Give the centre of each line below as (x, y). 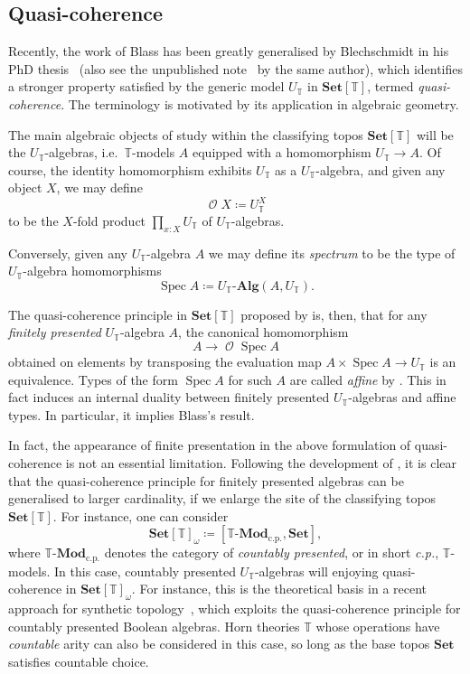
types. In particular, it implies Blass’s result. (132, 414)
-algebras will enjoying (316, 571)
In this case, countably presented (145, 571)
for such (250, 379)
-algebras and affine (402, 397)
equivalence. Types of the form (93, 379)
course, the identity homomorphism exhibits (130, 169)
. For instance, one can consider (141, 515)
